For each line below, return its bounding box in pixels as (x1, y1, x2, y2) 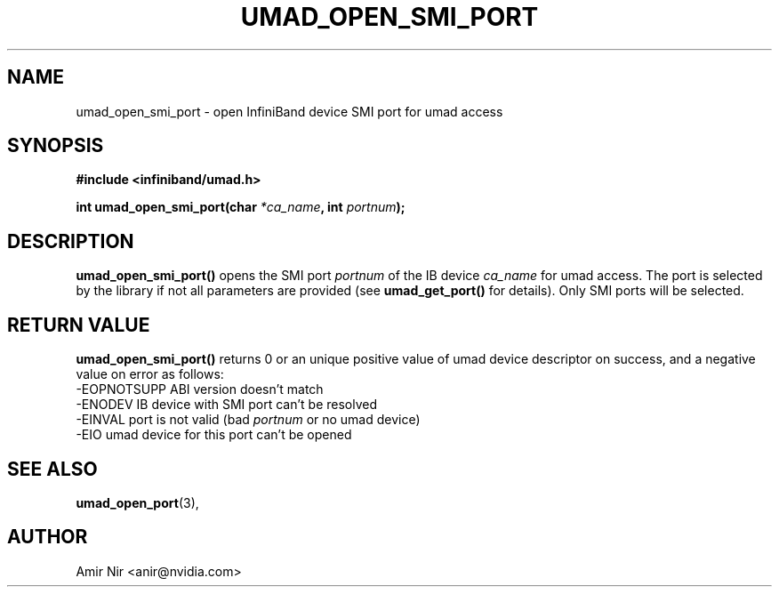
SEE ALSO (7, 457, 98, 480)
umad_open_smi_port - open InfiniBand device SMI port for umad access (76, 103, 503, 119)
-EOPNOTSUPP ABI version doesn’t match (76, 381, 324, 397)
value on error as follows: (76, 366, 224, 382)
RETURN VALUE (7, 313, 150, 336)
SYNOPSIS (7, 134, 104, 157)
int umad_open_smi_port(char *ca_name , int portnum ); (76, 199, 406, 215)
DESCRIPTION (7, 229, 134, 253)
